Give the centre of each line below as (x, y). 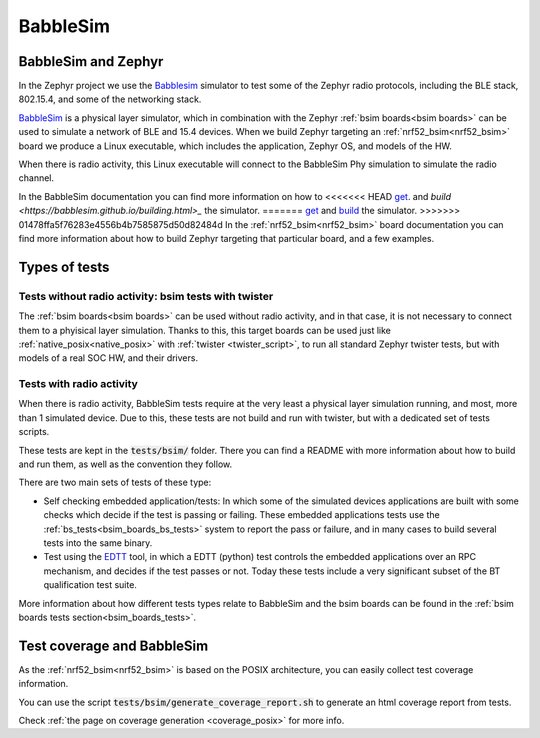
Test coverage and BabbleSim (113, 645)
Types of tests (64, 266)
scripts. (34, 432)
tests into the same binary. (98, 542)
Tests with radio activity (78, 384)
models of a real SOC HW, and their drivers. (108, 358)
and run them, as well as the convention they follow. (125, 464)
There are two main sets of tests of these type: (115, 482)
